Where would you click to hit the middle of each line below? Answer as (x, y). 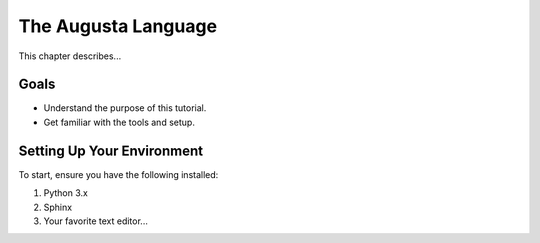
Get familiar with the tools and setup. (119, 122)
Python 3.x (66, 193)
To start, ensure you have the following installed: (118, 174)
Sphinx (58, 207)
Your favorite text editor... (96, 221)
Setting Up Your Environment (111, 150)
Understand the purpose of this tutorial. (125, 108)
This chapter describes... (70, 56)
